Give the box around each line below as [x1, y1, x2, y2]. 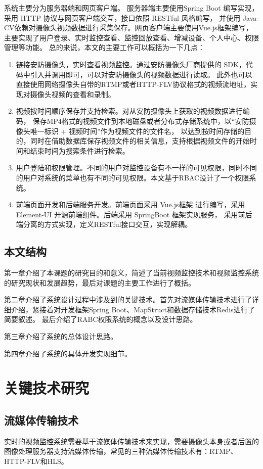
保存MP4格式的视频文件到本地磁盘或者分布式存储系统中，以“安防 [32, 115, 249, 126]
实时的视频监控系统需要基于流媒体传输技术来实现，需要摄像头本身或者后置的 [4, 436, 259, 446]
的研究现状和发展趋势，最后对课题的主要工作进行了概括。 [4, 277, 195, 288]
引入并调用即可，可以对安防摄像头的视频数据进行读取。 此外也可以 [30, 69, 252, 79]
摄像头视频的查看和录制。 [30, 88, 115, 99]
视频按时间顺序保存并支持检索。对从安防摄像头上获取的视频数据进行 [16, 106, 243, 116]
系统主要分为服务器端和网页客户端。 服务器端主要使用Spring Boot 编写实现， [4, 3, 259, 13]
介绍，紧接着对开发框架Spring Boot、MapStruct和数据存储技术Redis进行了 [11, 304, 255, 314]
